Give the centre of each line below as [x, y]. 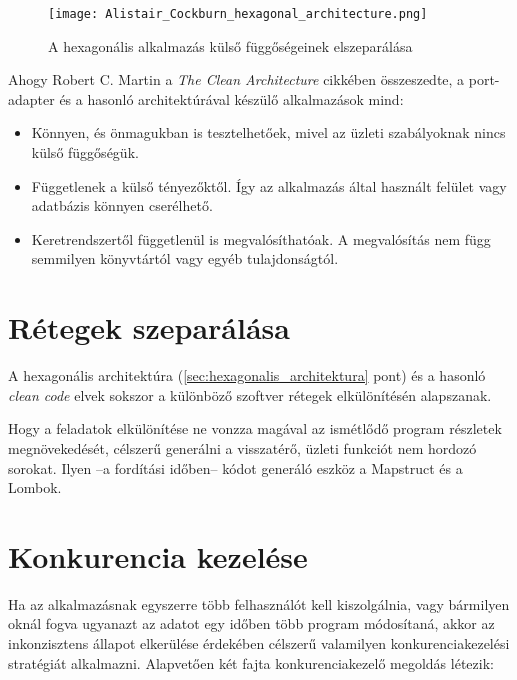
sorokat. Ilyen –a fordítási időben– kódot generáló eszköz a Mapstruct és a [235, 467]
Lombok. [35, 487]
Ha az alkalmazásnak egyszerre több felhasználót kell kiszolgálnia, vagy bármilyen [259, 603]
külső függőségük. [85, 152]
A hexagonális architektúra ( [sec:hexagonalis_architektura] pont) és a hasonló [247, 375]
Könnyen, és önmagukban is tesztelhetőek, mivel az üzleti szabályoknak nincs [268, 132]
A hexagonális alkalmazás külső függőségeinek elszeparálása [230, 45]
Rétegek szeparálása [149, 327]
